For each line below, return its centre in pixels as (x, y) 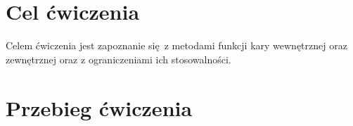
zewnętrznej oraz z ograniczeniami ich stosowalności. (118, 59)
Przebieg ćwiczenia (99, 107)
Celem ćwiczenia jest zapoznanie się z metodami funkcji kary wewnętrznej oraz (176, 45)
